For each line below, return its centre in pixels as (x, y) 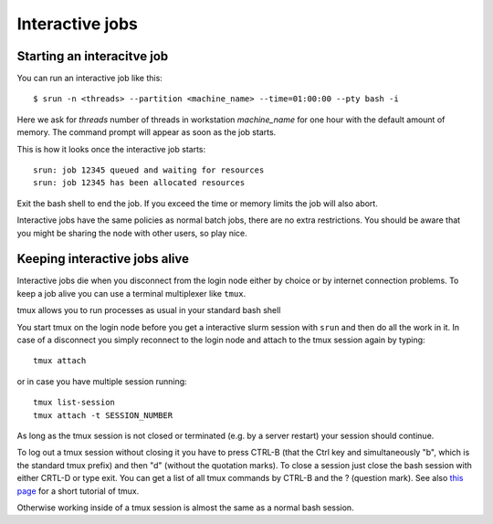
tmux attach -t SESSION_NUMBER (103, 415)
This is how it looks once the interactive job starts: (111, 149)
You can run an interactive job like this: (90, 79)
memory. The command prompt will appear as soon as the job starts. (147, 132)
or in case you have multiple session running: (102, 381)
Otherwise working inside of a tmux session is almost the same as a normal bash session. (186, 508)
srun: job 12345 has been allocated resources (139, 183)
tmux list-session (74, 403)
